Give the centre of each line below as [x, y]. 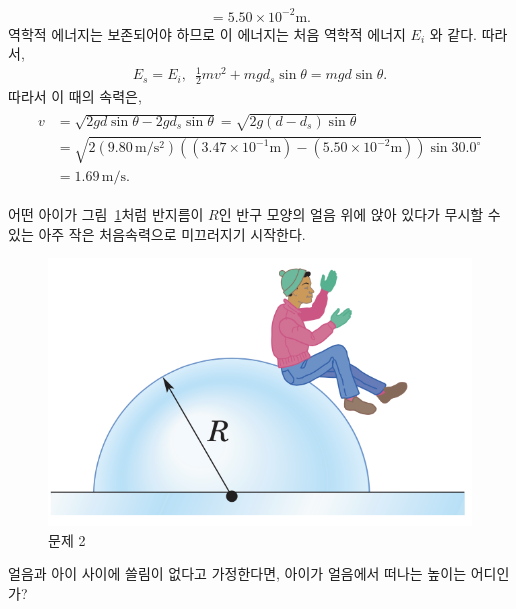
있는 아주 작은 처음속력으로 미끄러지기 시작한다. [157, 233]
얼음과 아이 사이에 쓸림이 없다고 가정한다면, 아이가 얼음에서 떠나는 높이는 [237, 573]
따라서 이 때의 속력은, [75, 96]
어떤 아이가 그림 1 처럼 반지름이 [106, 213]
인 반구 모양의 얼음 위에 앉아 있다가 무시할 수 [359, 213]
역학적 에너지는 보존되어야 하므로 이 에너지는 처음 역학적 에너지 [207, 33]
